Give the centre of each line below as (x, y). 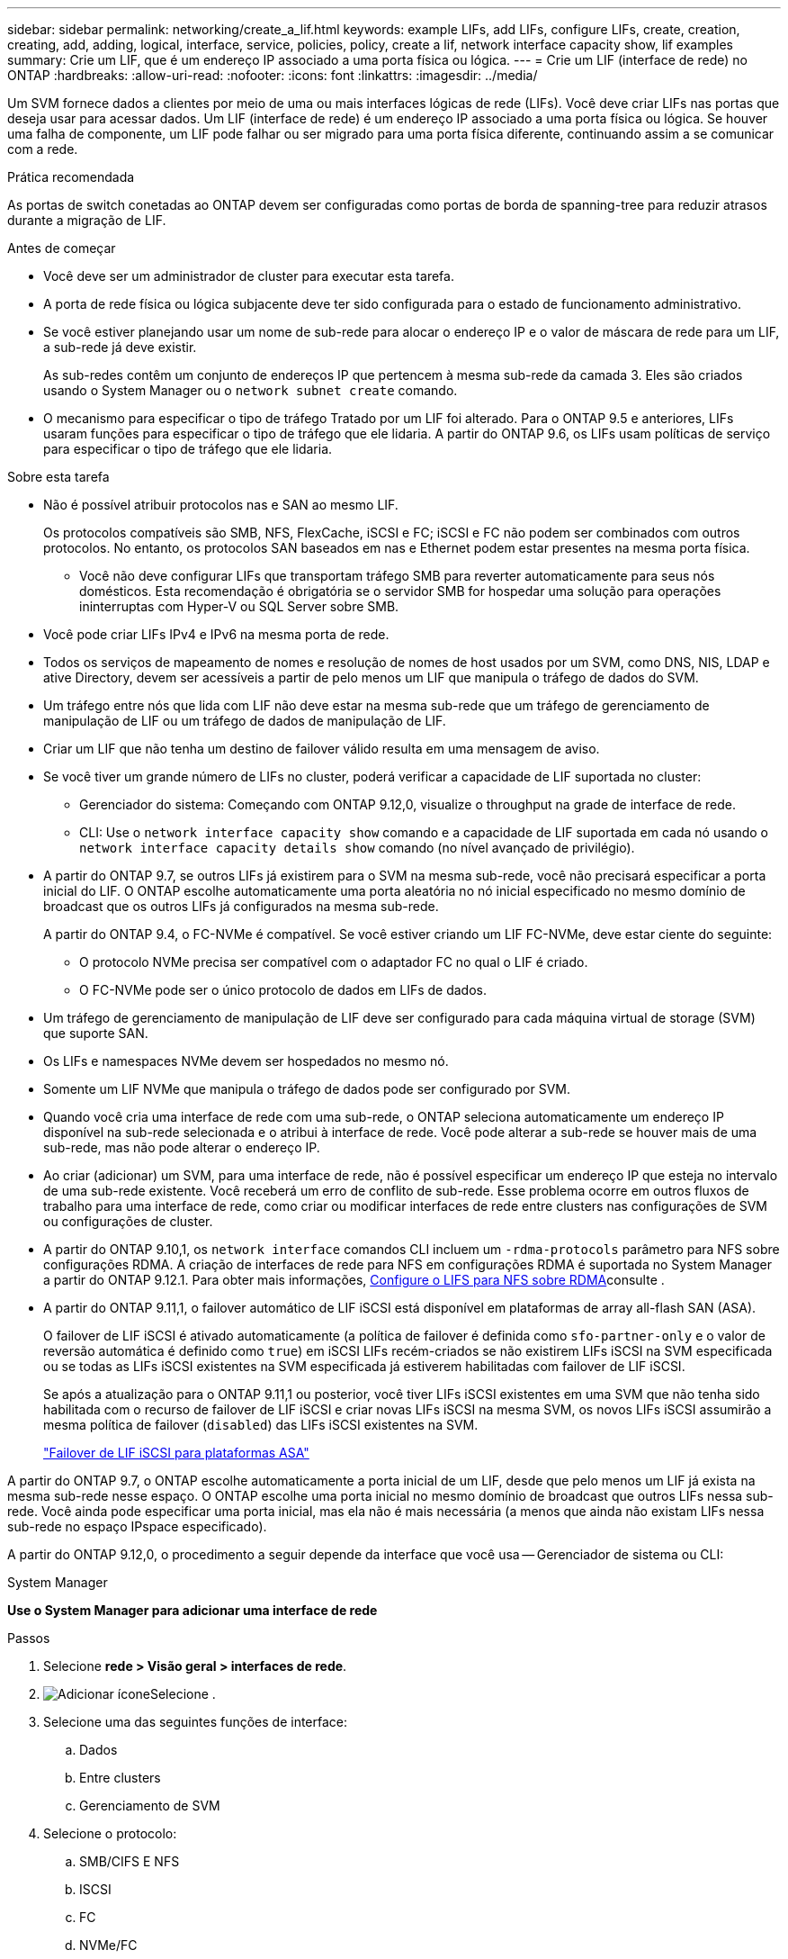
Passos (29, 1638)
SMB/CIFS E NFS (130, 1861)
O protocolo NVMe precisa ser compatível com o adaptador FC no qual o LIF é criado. (334, 962)
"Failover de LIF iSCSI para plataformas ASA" (176, 1453)
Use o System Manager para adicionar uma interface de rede (193, 1610)
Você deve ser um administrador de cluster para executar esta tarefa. (249, 276)
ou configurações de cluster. (128, 1221)
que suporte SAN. (96, 1033)
